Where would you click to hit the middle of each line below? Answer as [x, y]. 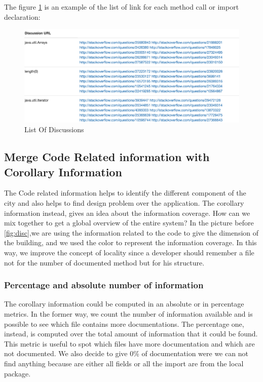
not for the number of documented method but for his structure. [104, 262]
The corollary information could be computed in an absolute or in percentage [124, 304]
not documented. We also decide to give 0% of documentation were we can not [126, 353]
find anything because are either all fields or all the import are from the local [124, 363]
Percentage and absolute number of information [104, 285]
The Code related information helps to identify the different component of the [125, 193]
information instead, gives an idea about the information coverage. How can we [127, 213]
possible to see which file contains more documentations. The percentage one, [124, 323]
